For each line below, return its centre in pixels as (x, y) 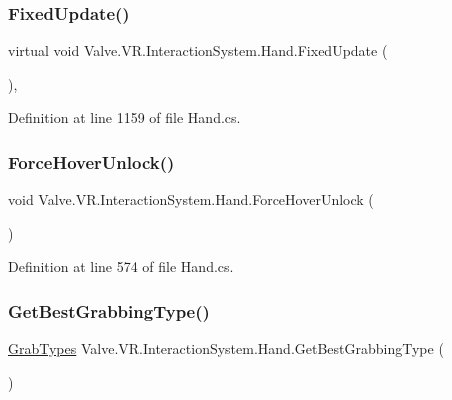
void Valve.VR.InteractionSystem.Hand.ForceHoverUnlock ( (191, 199)
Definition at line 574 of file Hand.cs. (121, 266)
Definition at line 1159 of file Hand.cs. (124, 117)
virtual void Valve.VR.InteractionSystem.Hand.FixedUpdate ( (198, 50)
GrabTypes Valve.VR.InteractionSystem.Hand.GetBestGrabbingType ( (226, 348)
